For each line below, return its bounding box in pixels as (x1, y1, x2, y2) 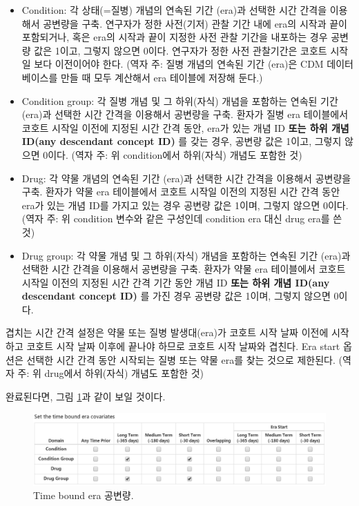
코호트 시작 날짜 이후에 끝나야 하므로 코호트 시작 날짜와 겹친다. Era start (26, 339, 340, 353)
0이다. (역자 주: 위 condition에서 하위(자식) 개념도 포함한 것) (43, 147, 302, 162)
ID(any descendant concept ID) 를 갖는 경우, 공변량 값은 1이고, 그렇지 (21, 134, 342, 148)
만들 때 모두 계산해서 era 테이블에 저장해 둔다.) (60, 70, 263, 84)
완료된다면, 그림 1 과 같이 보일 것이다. (6, 389, 166, 403)
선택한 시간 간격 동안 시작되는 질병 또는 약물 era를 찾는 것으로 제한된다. (26, 352, 336, 367)
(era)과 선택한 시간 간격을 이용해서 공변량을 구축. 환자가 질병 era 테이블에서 (21, 107, 349, 121)
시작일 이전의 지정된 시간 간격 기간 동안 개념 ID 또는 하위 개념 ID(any (21, 275, 330, 289)
